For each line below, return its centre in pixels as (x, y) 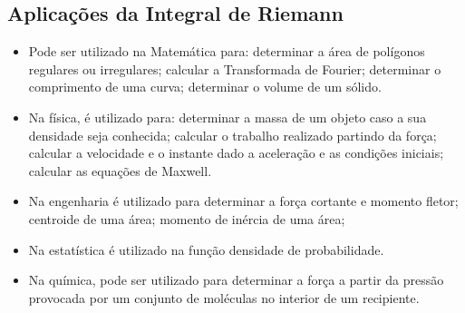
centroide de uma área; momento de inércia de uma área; (187, 218)
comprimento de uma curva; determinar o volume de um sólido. (205, 87)
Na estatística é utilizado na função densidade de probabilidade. (206, 249)
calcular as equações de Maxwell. (120, 170)
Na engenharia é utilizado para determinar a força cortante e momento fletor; (243, 201)
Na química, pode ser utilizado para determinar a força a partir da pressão (236, 280)
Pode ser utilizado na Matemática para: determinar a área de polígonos (227, 51)
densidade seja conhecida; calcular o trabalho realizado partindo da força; (232, 135)
